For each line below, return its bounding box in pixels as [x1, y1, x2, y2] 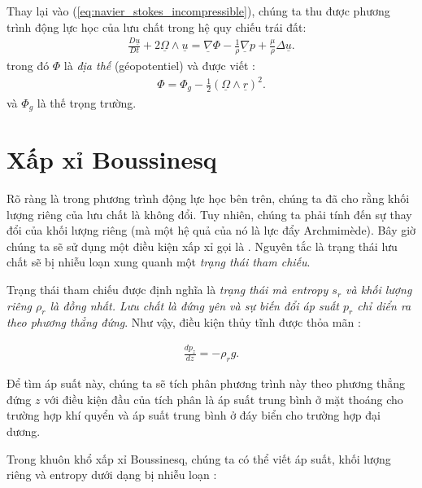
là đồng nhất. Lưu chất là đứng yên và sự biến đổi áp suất [50, 297, 339, 314]
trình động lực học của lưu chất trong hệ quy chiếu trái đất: [7, 18, 307, 35]
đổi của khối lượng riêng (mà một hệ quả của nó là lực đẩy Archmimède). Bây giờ [7, 222, 416, 239]
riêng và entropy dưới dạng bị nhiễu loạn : [7, 466, 217, 483]
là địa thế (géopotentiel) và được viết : [63, 56, 255, 73]
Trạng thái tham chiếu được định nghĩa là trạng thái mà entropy [7, 281, 328, 298]
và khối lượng [346, 281, 412, 298]
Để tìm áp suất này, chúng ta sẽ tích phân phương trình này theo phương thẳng [7, 375, 406, 392]
